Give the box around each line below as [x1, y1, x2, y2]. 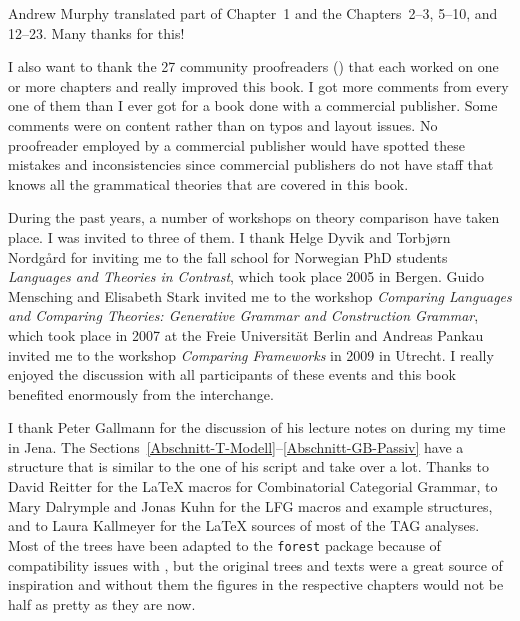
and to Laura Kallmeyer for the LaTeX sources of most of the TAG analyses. [8, 515, 480, 536]
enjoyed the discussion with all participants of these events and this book [8, 364, 456, 385]
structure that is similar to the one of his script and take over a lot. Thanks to [8, 456, 489, 477]
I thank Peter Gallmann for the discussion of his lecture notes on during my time [8, 417, 506, 438]
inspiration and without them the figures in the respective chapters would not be [8, 574, 504, 595]
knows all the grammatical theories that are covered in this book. [8, 173, 409, 194]
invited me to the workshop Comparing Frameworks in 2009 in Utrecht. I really [8, 344, 494, 365]
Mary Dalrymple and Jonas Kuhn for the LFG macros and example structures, [8, 495, 493, 516]
